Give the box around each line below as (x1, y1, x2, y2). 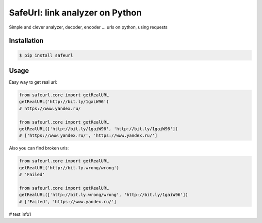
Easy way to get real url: (9, 79, 58, 85)
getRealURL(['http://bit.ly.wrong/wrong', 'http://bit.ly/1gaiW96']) (19, 192, 188, 198)
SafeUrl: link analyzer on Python (9, 7, 142, 18)
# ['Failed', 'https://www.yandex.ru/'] (19, 199, 116, 204)
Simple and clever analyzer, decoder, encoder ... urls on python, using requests (9, 24, 168, 30)
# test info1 (9, 211, 31, 217)
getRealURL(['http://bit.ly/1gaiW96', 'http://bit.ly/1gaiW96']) (19, 126, 178, 132)
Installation (9, 37, 44, 45)
